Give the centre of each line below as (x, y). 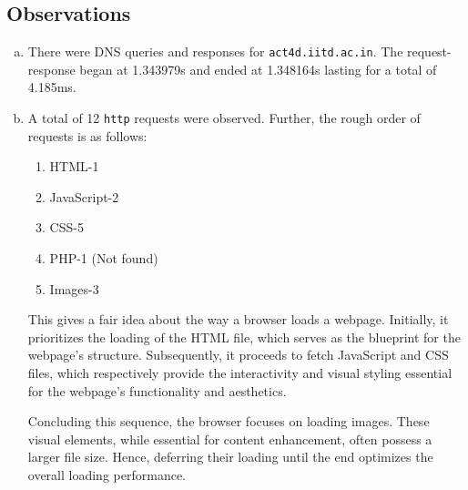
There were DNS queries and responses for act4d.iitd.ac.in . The (215, 51)
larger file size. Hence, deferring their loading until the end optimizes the (230, 457)
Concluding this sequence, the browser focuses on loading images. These (229, 421)
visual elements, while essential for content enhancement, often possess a (230, 439)
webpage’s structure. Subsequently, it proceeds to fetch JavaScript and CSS (238, 355)
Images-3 (74, 288)
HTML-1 (74, 166)
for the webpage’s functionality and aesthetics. (157, 390)
